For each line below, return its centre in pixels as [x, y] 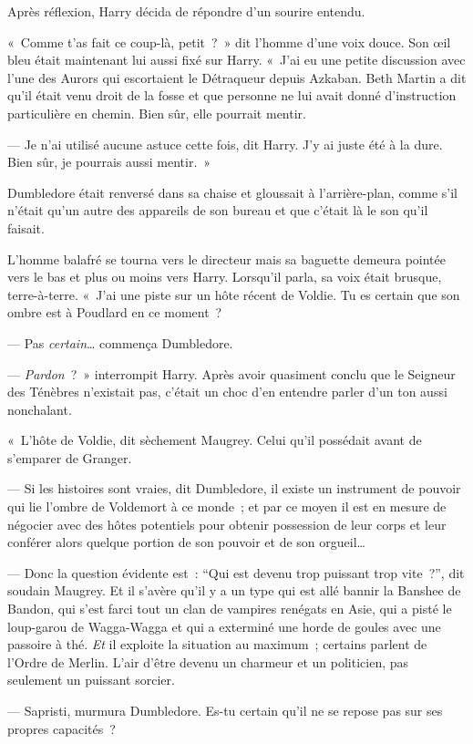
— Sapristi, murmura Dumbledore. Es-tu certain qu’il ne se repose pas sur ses [225, 710]
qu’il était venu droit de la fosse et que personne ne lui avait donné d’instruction [232, 95]
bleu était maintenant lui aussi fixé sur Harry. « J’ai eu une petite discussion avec [236, 60]
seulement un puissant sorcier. [91, 680]
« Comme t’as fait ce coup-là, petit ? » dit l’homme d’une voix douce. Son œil [229, 41]
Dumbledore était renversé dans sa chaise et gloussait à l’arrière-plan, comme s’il [233, 192]
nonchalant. [40, 409]
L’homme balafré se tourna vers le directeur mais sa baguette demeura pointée [226, 258]
